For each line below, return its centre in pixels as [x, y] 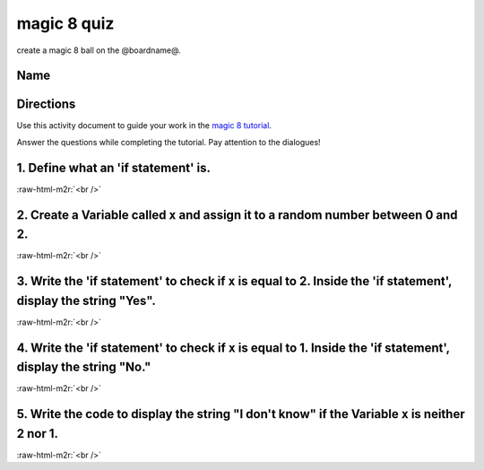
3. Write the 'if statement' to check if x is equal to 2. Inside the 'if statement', [234, 281]
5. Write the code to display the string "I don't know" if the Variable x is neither [241, 414]
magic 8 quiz [65, 23]
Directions [46, 104]
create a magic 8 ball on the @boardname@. [99, 50]
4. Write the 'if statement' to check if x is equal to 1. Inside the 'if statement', [233, 348]
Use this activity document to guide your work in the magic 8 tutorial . [144, 126]
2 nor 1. [37, 434]
